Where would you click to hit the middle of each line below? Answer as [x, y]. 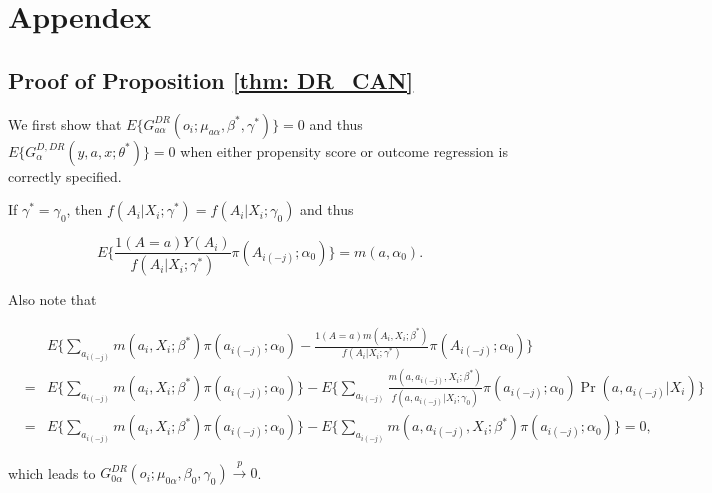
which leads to [52, 472]
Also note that [52, 299]
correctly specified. [65, 175]
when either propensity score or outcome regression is [344, 150]
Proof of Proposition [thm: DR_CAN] [211, 79]
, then [84, 209]
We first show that [65, 123]
